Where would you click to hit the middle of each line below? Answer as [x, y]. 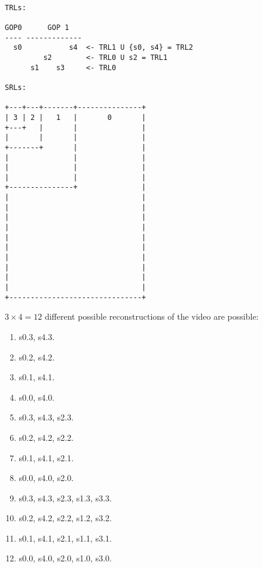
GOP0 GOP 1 [37, 27]
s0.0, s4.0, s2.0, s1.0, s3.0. [65, 558]
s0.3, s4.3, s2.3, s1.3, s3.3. [65, 498]
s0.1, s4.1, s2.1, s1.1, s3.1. [65, 538]
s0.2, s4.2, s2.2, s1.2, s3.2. [65, 518]
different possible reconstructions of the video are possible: [152, 316]
